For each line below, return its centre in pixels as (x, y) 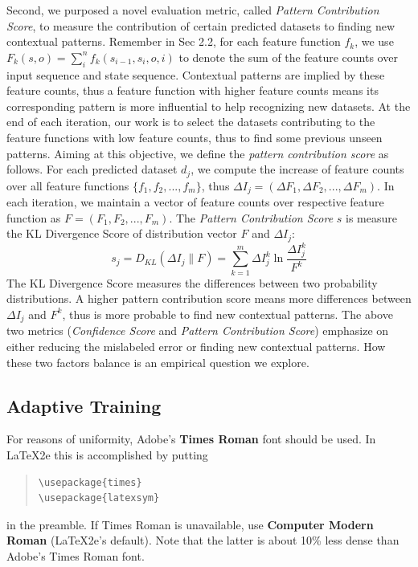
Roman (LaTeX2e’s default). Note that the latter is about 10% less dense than (203, 540)
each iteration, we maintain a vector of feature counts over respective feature (195, 202)
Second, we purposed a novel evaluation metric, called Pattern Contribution (193, 10)
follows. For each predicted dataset (92, 169)
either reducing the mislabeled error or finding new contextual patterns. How (196, 346)
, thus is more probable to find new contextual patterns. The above (227, 314)
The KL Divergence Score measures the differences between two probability (192, 282)
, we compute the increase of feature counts (297, 169)
